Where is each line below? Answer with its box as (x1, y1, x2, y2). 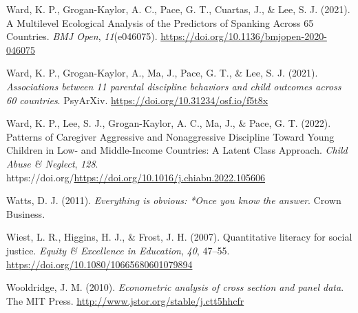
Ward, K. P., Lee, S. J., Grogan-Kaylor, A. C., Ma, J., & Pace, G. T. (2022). (6, 116, 331, 130)
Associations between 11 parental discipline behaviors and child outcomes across (6, 79, 341, 93)
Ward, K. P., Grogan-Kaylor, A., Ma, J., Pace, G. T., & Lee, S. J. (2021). (6, 65, 318, 80)
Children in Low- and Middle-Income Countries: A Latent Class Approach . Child (6, 143, 348, 157)
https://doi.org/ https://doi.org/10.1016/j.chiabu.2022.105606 (6, 170, 265, 184)
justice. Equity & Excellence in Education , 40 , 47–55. (6, 243, 230, 257)
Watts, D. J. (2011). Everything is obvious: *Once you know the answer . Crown (6, 193, 341, 208)
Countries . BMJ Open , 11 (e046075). (6, 29, 158, 43)
